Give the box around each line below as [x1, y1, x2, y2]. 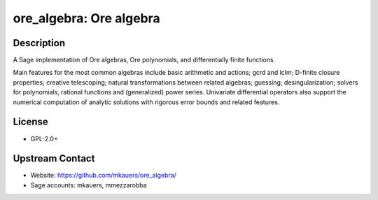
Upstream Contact [13, 152, 95, 164]
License [13, 116, 48, 128]
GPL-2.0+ [30, 134, 59, 143]
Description [13, 37, 66, 49]
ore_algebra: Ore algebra [13, 10, 160, 26]
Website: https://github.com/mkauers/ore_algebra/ [30, 171, 176, 180]
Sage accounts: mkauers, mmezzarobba [30, 180, 147, 189]
